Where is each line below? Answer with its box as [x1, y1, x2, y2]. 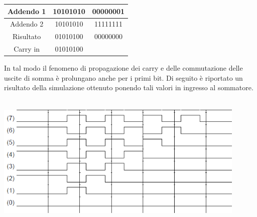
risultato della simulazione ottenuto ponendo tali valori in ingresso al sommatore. [4, 82, 253, 93]
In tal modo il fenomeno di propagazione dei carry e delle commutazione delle [4, 63, 243, 73]
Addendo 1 [8, 6, 46, 16]
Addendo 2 [10, 19, 44, 29]
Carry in [14, 44, 40, 54]
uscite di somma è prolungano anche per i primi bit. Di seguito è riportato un [4, 72, 243, 83]
